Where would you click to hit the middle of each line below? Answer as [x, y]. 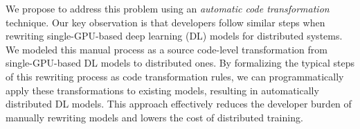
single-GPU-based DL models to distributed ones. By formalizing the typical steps [180, 63]
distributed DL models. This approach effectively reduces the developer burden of [179, 104]
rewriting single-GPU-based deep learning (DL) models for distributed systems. [174, 36]
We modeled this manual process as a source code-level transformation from [166, 49]
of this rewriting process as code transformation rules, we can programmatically [175, 76]
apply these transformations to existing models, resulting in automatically [162, 90]
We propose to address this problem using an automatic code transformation [168, 8]
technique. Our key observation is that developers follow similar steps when [165, 22]
